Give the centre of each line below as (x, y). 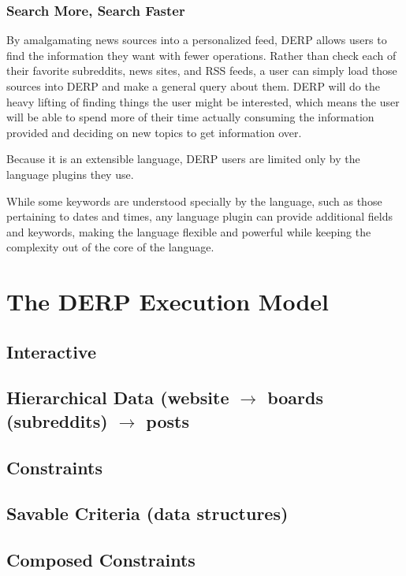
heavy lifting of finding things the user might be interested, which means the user (203, 101)
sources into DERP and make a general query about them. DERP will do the (193, 86)
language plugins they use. (70, 174)
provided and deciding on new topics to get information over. (154, 132)
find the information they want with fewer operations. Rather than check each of (201, 55)
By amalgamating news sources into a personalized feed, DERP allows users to (197, 40)
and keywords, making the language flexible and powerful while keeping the (189, 231)
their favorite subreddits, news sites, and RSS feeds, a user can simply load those (202, 71)
